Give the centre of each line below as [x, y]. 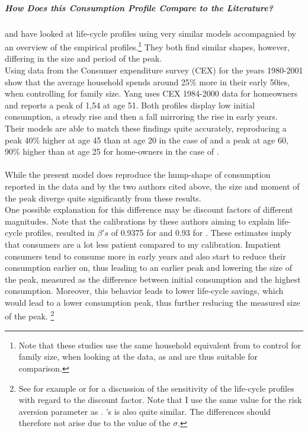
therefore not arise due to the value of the [94, 423]
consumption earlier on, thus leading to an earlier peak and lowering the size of [148, 268]
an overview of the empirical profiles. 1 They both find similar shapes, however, [147, 46]
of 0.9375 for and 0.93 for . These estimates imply [201, 233]
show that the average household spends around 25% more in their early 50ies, [147, 81]
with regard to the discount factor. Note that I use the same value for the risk [160, 400]
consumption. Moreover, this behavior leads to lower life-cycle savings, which [144, 291]
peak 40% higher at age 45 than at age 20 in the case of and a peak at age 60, [147, 140]
